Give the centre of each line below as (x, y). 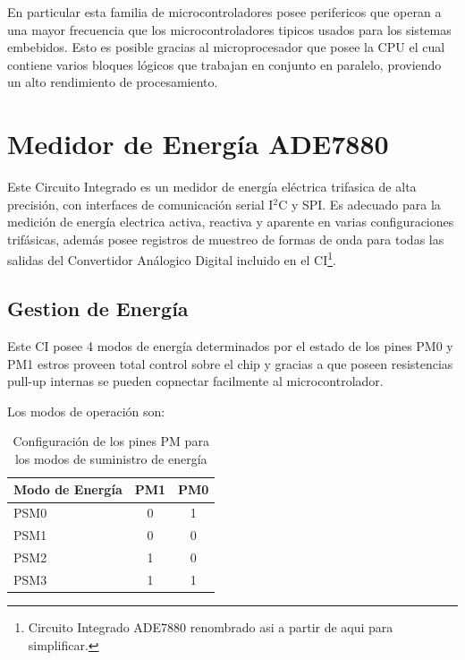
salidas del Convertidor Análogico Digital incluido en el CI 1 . (172, 259)
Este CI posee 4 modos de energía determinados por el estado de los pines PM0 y (230, 345)
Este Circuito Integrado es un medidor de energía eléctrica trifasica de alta (212, 187)
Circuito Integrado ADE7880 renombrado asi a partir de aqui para (211, 626)
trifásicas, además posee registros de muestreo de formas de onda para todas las (226, 239)
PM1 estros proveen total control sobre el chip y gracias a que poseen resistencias (230, 363)
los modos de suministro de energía (111, 458)
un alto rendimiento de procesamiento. (113, 82)
